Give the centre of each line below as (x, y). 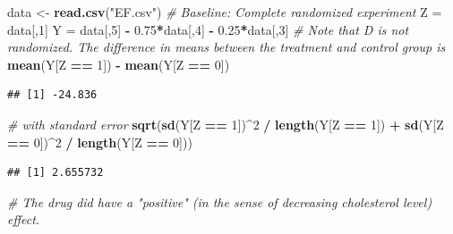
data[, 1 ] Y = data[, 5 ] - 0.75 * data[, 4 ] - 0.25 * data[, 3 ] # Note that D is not (208, 29)
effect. (24, 219)
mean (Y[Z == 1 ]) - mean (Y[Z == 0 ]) (119, 64)
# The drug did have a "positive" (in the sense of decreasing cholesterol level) (220, 201)
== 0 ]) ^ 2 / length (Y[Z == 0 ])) (100, 142)
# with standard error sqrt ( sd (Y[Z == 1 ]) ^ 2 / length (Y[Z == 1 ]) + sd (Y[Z (226, 124)
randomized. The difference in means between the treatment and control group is (226, 47)
